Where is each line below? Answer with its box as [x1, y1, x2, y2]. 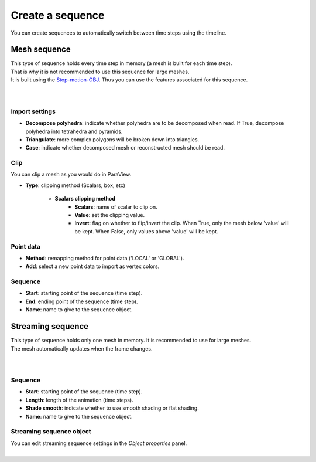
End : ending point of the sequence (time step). [25, 298, 138, 305]
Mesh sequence [11, 45, 71, 55]
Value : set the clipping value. [74, 212, 145, 219]
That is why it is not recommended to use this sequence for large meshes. [11, 68, 190, 75]
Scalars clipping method [54, 195, 115, 202]
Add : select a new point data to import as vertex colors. [25, 263, 160, 270]
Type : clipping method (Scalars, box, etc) [25, 182, 126, 189]
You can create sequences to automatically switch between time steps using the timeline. [11, 29, 226, 36]
